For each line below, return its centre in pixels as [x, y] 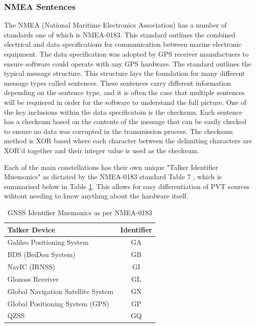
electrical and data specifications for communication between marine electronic [123, 44]
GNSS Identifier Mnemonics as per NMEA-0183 [80, 212]
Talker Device [31, 229]
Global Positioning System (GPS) [58, 303]
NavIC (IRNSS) [31, 267]
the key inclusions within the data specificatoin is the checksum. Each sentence [123, 112]
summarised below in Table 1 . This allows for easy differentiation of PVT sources [127, 186]
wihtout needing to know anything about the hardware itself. [96, 196]
